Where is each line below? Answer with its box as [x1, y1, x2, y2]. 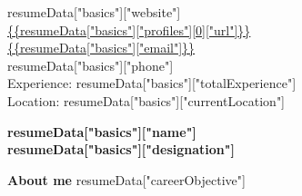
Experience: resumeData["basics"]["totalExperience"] [7, 73, 297, 93]
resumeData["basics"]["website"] [7, 3, 181, 21]
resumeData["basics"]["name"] [7, 122, 196, 141]
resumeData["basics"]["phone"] [7, 55, 174, 74]
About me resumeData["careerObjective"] [7, 170, 246, 189]
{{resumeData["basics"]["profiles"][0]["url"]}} [7, 20, 251, 39]
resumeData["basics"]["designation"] [7, 140, 235, 159]
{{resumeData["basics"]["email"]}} [7, 38, 196, 57]
